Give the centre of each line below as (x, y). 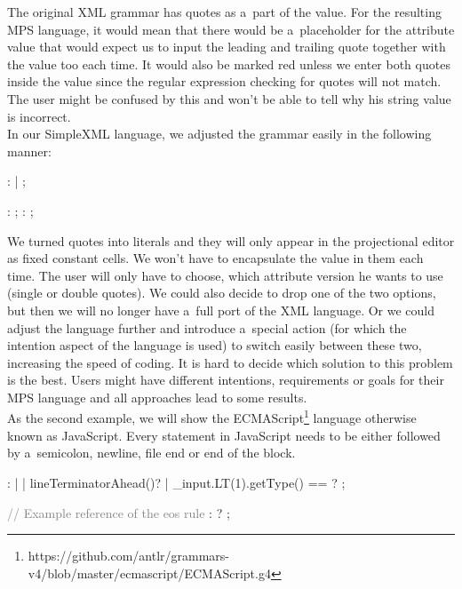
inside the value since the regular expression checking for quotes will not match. (224, 81)
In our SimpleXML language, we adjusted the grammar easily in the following (219, 134)
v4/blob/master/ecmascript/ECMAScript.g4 (149, 573)
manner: (29, 151)
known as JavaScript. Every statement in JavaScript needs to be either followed (224, 435)
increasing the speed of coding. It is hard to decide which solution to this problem (230, 362)
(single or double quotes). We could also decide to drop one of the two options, (222, 293)
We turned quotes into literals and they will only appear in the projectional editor (231, 240)
